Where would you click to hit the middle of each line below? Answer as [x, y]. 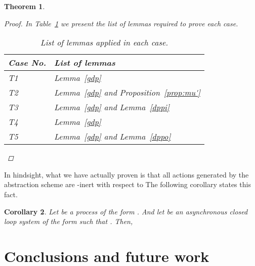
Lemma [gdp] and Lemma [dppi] [112, 107]
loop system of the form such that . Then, [69, 221]
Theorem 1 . [25, 6]
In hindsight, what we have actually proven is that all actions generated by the [126, 174]
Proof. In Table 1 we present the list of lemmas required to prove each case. [121, 23]
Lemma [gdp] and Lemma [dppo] [113, 137]
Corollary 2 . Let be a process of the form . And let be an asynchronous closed [126, 211]
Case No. [27, 63]
